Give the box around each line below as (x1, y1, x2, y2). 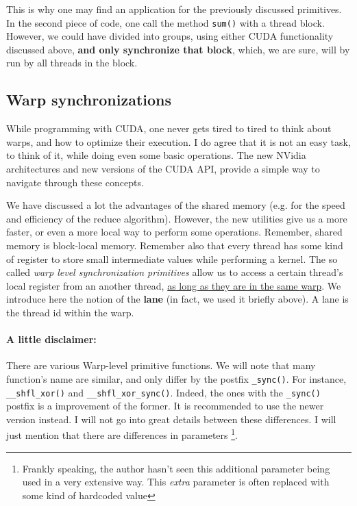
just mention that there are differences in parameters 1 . (6, 426, 238, 442)
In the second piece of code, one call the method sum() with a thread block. (6, 15, 325, 29)
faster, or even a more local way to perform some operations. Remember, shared (6, 225, 343, 239)
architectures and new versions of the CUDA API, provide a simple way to (6, 162, 320, 176)
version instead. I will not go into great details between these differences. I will (6, 412, 336, 426)
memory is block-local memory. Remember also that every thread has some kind (6, 238, 343, 252)
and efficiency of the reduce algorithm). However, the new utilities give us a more (6, 211, 347, 225)
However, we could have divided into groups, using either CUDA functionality (6, 29, 334, 43)
